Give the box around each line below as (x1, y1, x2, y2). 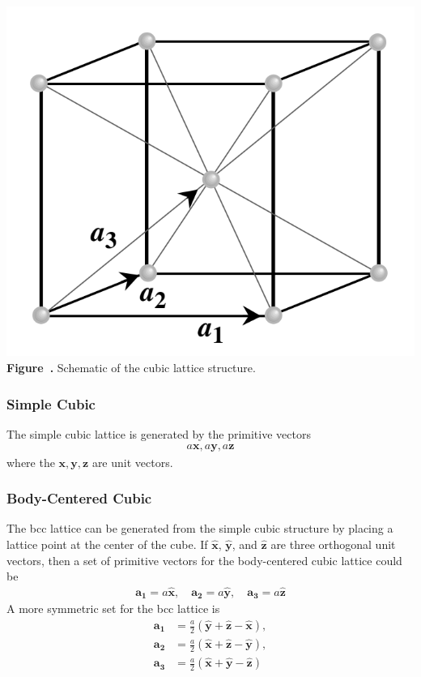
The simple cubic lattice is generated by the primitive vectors (6, 425, 311, 442)
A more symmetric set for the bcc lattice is (6, 600, 220, 617)
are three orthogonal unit (270, 535, 396, 552)
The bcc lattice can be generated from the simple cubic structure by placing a (6, 520, 393, 537)
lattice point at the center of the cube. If (6, 535, 208, 552)
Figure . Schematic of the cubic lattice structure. (6, 359, 256, 376)
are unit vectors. (91, 453, 173, 470)
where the (6, 453, 55, 470)
